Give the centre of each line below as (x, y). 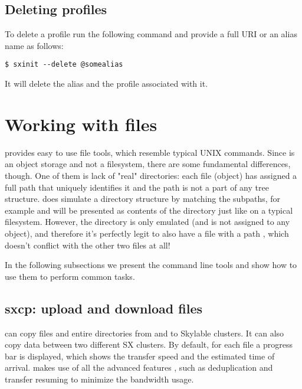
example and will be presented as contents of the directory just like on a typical (149, 210)
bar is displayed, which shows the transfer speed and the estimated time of (140, 356)
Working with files (81, 124)
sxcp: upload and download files (104, 308)
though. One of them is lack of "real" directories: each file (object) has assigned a (151, 175)
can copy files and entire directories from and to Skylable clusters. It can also (145, 333)
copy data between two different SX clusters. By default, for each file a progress (149, 344)
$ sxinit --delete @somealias (64, 65)
